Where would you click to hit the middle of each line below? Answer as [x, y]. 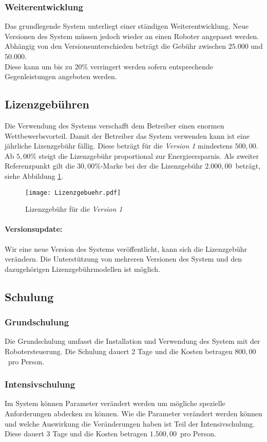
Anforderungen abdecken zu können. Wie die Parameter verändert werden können [133, 413]
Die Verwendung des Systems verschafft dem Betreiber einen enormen [115, 125]
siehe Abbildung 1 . [34, 176]
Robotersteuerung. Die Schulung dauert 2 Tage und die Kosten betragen [119, 351]
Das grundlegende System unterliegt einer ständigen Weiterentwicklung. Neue [127, 26]
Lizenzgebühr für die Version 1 [74, 209]
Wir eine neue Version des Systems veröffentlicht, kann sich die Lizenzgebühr [126, 248]
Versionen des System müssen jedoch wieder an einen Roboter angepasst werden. [132, 36]
